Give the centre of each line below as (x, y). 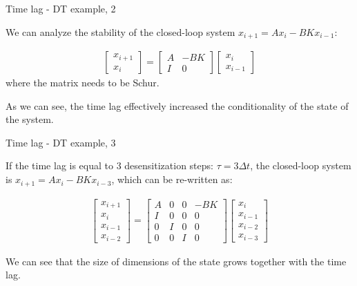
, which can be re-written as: (172, 179)
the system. (30, 119)
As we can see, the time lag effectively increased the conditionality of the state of (177, 105)
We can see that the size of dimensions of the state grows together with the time (176, 261)
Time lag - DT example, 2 (61, 8)
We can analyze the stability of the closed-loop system (120, 31)
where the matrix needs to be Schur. (83, 83)
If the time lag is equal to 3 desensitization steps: (109, 165)
